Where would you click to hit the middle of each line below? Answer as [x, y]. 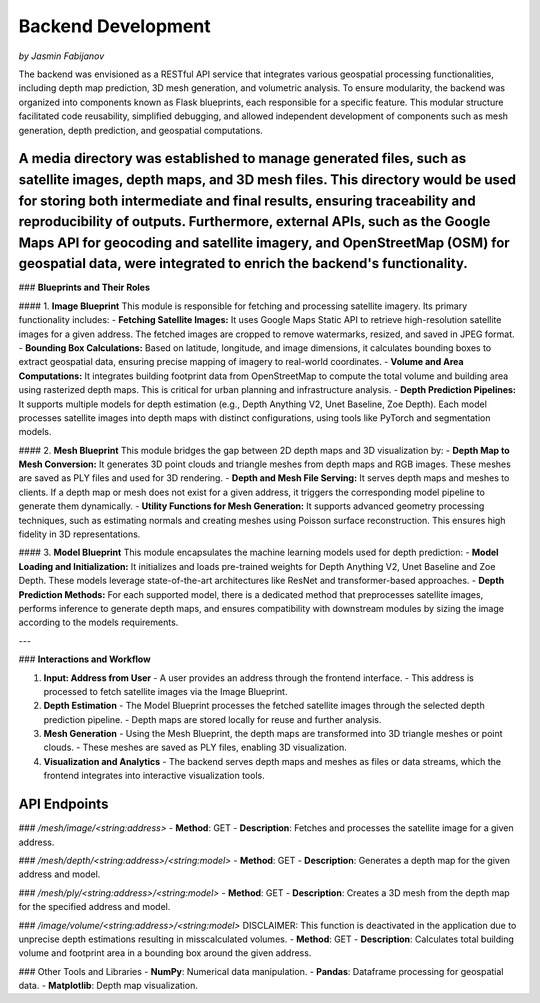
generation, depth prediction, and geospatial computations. [141, 130]
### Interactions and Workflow [84, 659]
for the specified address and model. [94, 907]
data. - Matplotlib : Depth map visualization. [108, 986]
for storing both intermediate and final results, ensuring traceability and [247, 200]
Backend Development [114, 26]
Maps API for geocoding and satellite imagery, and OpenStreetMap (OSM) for [264, 242]
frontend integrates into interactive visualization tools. [154, 776]
